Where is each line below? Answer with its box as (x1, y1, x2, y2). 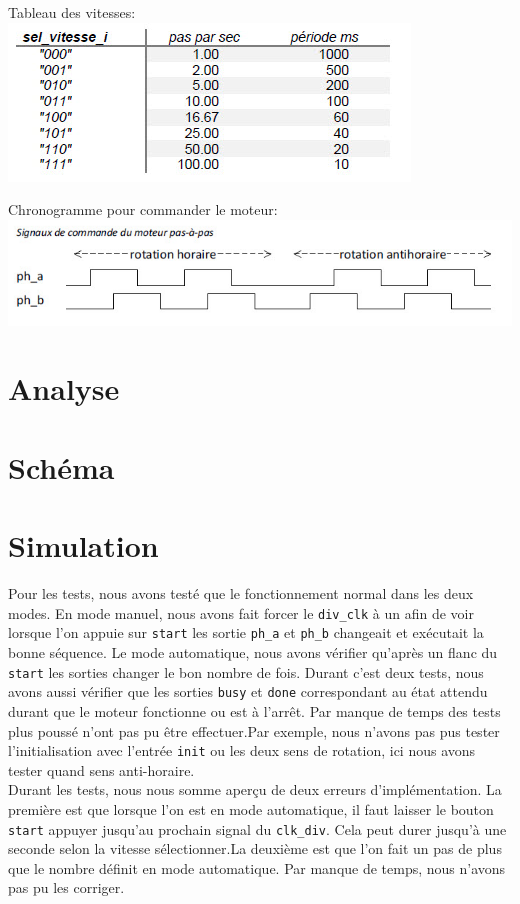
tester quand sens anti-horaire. (8, 759, 195, 780)
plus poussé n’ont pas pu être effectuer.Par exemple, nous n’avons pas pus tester (8, 720, 500, 741)
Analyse (8, 368, 120, 409)
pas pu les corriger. (8, 877, 125, 898)
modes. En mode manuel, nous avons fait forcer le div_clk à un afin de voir (8, 602, 474, 623)
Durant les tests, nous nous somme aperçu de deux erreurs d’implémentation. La (8, 779, 502, 800)
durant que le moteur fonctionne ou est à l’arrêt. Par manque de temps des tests (8, 700, 501, 721)
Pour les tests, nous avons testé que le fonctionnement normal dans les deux (8, 583, 474, 604)
